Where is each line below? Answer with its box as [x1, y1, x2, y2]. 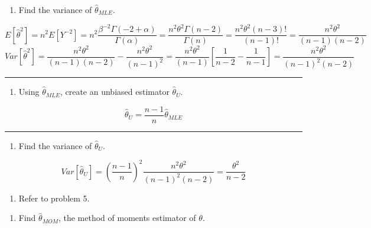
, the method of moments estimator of [58, 212, 196, 224]
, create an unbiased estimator [60, 85, 170, 98]
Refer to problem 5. [18, 191, 90, 204]
